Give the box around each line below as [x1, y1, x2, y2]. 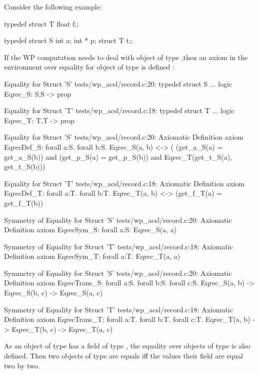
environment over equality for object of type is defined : [4, 62, 174, 72]
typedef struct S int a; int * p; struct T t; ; [4, 35, 133, 46]
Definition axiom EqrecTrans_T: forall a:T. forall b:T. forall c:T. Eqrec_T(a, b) [4, 314, 250, 324]
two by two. [4, 360, 40, 370]
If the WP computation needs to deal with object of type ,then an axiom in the [4, 52, 248, 62]
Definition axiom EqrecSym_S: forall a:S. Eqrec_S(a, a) [4, 224, 177, 235]
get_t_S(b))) [4, 161, 45, 172]
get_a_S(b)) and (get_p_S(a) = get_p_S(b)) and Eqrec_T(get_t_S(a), [4, 151, 232, 162]
